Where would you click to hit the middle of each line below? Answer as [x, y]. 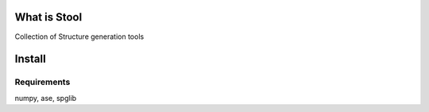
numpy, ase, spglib [46, 98]
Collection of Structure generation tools [79, 37]
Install [31, 59]
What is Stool [48, 17]
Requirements [43, 82]
